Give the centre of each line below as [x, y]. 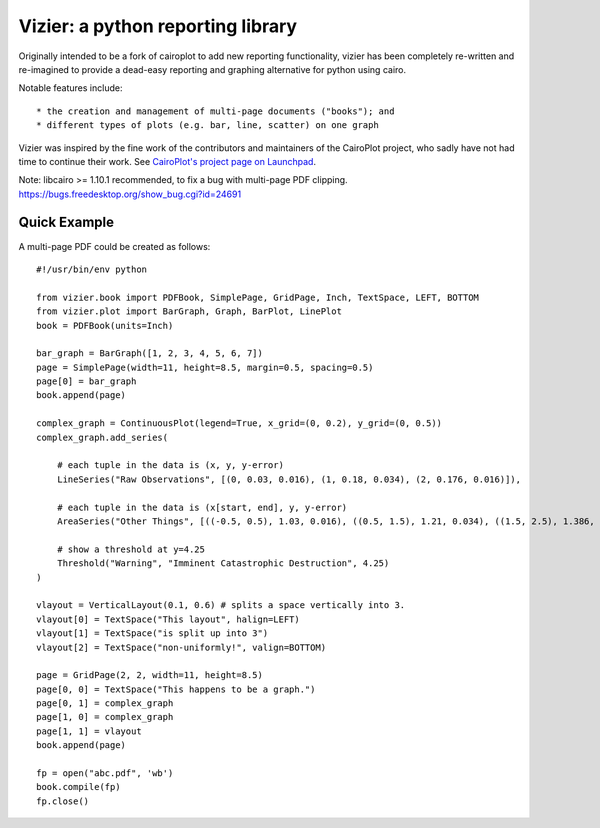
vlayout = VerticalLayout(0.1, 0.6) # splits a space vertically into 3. [221, 605]
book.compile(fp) [78, 787]
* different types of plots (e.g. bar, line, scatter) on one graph [207, 125]
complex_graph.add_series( [102, 437]
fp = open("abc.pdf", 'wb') [105, 773]
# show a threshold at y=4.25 [130, 549]
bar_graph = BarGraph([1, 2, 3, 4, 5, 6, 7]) [150, 353]
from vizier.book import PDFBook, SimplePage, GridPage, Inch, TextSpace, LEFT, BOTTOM [258, 297]
